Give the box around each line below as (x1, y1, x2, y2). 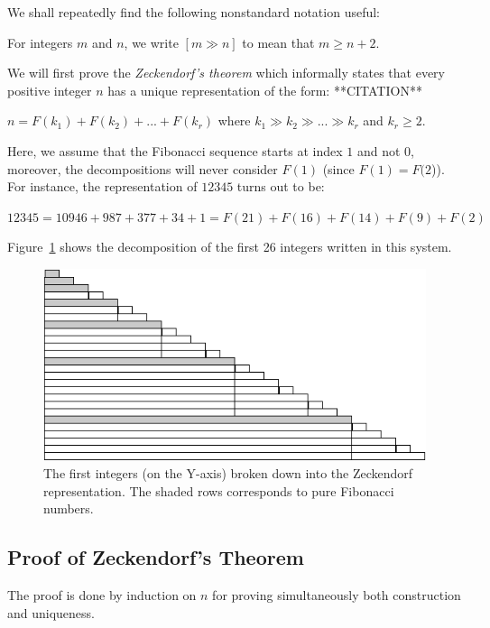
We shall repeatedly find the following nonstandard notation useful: (7, 3, 380, 21)
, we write (124, 32, 179, 51)
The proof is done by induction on (7, 585, 197, 604)
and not (356, 141, 401, 160)
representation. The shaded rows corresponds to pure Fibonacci (43, 481, 394, 500)
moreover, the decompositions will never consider (7, 159, 278, 178)
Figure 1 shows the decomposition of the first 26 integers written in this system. (7, 237, 452, 256)
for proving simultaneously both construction (212, 585, 461, 604)
